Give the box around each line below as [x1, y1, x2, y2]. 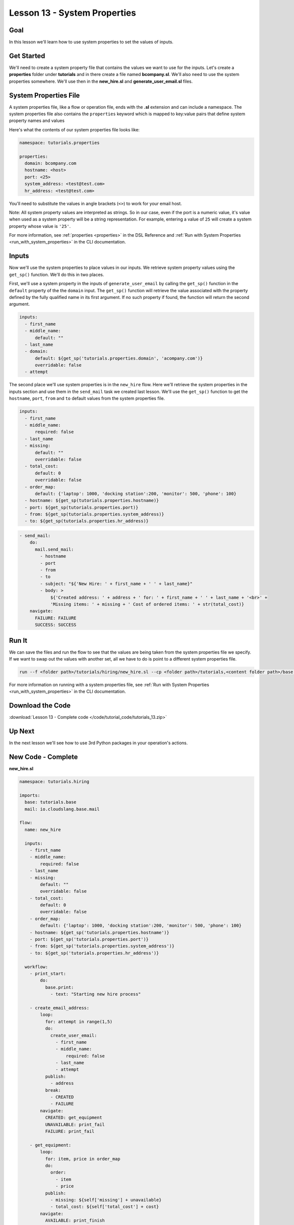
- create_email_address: [29, 1005, 90, 1010]
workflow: [24, 964, 49, 970]
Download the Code [9, 701, 71, 710]
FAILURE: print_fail [45, 1128, 95, 1134]
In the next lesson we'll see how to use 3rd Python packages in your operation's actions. [9, 740, 188, 746]
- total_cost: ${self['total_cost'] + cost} [50, 1204, 159, 1210]
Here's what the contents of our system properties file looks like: [9, 126, 140, 132]
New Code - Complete [9, 753, 78, 761]
